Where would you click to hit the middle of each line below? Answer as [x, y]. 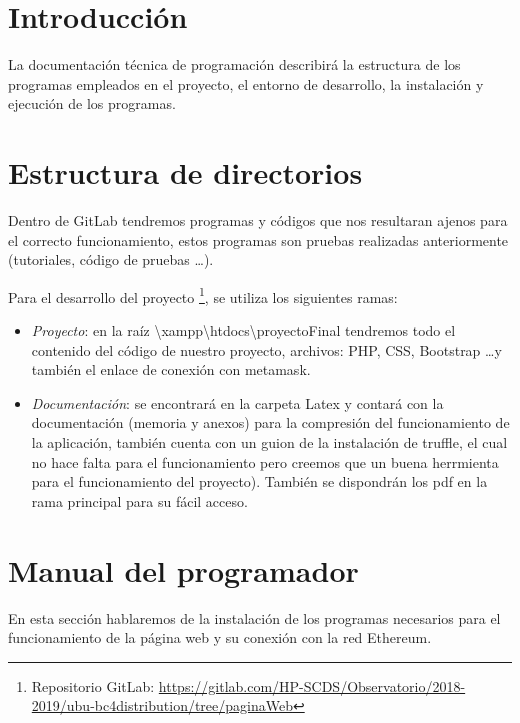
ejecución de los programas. [92, 103]
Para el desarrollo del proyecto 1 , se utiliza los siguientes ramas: [203, 295]
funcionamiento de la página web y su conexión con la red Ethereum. [220, 637]
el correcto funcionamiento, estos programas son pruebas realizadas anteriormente [258, 239]
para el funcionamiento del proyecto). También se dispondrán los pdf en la [259, 481]
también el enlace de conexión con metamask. [171, 369]
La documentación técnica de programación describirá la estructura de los [234, 64]
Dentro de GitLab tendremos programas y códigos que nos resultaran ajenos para [258, 220]
